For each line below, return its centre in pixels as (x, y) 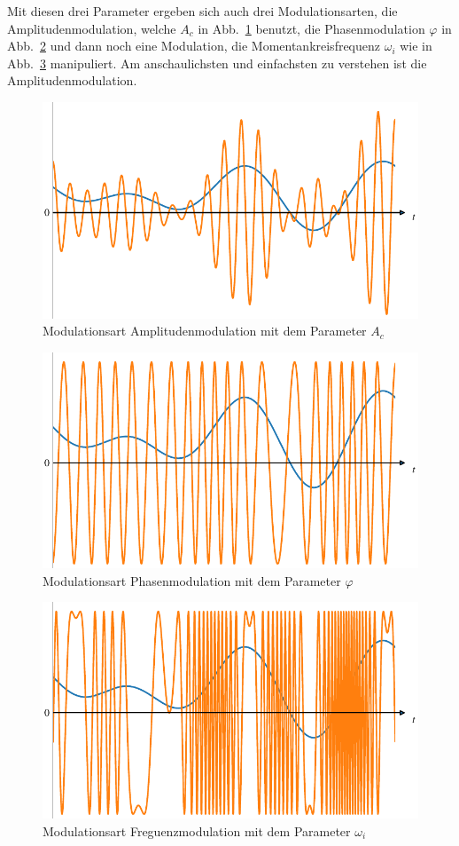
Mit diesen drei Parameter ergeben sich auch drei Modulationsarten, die (202, 11)
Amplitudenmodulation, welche (92, 28)
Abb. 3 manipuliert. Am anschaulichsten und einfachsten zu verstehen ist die (217, 63)
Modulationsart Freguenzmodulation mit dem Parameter (197, 830)
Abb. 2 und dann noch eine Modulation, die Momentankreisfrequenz (194, 46)
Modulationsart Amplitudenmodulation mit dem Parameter (205, 331)
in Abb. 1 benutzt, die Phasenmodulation (311, 28)
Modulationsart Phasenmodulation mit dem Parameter (192, 580)
